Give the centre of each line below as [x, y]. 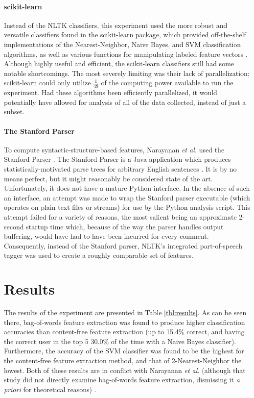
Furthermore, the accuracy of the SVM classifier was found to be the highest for [124, 351]
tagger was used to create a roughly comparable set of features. [99, 255]
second [14, 226]
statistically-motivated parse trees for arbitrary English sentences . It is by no [120, 168]
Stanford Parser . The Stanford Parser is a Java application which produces [117, 159]
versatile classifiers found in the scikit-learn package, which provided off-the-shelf [125, 35]
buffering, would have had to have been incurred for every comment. [106, 236]
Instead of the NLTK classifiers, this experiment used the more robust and [116, 25]
